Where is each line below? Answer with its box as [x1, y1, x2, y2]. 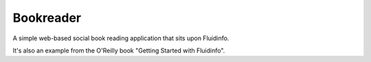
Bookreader [12, 10, 82, 25]
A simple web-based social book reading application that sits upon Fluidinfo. [12, 34, 229, 42]
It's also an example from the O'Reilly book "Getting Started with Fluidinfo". [12, 46, 225, 55]
